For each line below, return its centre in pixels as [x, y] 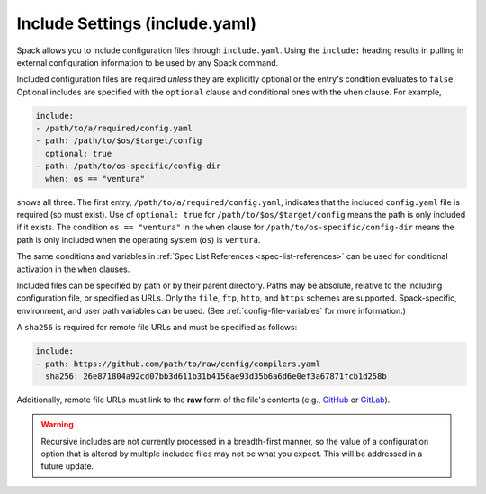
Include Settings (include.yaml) [136, 23]
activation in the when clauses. [73, 269]
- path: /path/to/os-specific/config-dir [128, 166]
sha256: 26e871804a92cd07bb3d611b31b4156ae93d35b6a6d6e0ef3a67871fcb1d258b [216, 376]
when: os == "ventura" [95, 179]
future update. [67, 466]
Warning [57, 425]
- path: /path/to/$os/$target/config [119, 141]
